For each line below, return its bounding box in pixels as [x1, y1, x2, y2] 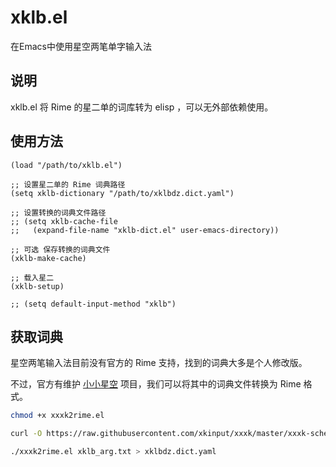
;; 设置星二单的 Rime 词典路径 [10, 179, 126, 190]
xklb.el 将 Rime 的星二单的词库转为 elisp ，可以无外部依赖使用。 [10, 101, 274, 113]
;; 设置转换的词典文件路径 [10, 207, 107, 218]
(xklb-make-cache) [10, 253, 87, 263]
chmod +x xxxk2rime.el [10, 411, 105, 421]
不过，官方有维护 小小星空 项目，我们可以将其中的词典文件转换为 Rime [10, 378, 302, 390]
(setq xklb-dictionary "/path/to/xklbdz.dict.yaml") [10, 188, 235, 198]
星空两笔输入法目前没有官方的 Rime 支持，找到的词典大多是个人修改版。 [10, 357, 308, 369]
